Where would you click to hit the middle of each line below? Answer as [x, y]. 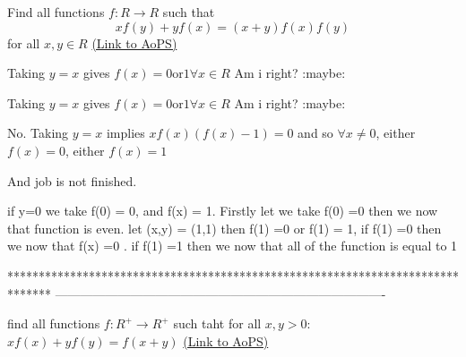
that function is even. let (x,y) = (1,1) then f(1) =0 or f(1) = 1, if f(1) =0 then [224, 228]
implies [125, 133]
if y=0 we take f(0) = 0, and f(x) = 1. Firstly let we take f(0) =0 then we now [223, 211]
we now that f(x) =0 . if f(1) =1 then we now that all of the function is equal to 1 [233, 246]
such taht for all [217, 323]
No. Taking [38, 133]
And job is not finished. [72, 180]
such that [189, 12]
